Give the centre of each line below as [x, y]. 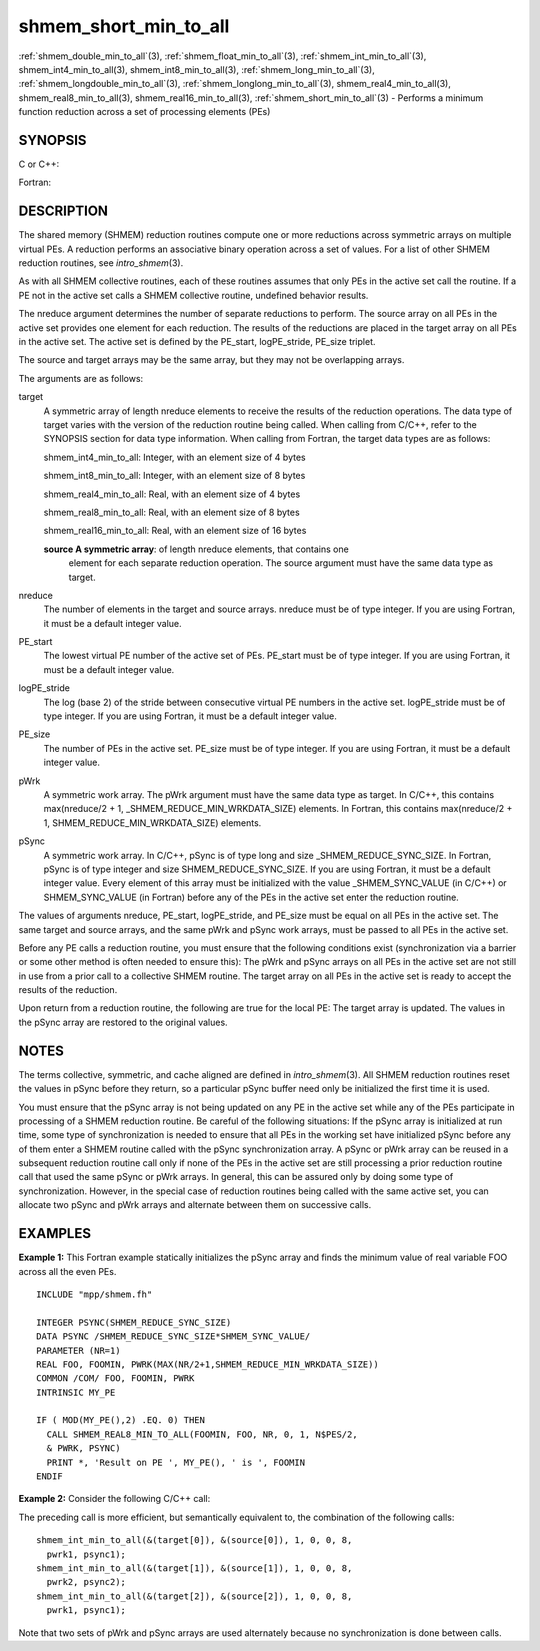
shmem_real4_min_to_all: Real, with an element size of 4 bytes [172, 494]
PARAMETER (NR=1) [78, 1350]
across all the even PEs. [67, 1271]
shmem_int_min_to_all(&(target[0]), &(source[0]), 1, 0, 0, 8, [194, 1540]
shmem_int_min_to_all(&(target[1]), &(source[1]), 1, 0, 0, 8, [194, 1568]
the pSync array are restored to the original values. [123, 1022]
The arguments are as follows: [81, 378]
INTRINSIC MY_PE [76, 1392]
